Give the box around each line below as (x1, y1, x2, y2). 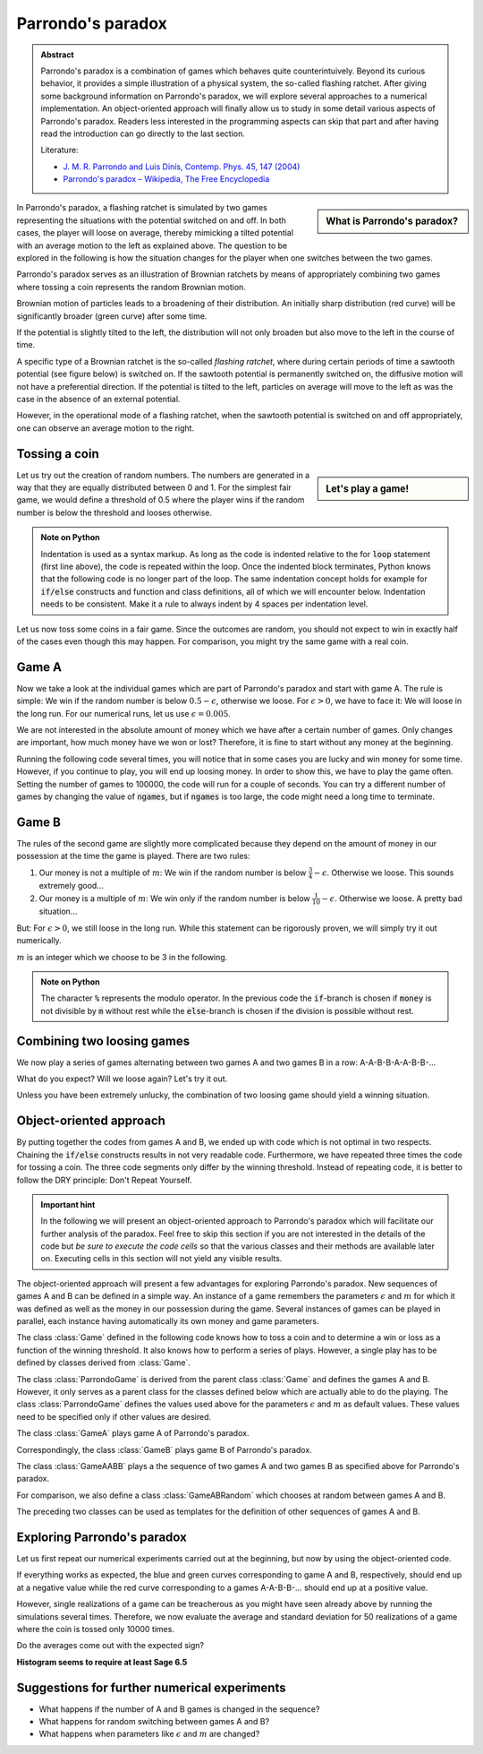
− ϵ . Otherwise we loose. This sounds (313, 867, 454, 878)
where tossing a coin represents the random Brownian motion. (16, 281, 246, 292)
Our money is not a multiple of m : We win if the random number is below (38, 867, 307, 878)
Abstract (40, 49, 75, 60)
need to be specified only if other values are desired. (16, 1411, 212, 1422)
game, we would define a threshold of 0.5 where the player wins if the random (16, 494, 305, 505)
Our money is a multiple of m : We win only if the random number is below (38, 892, 310, 904)
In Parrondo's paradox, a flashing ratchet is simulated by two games (16, 202, 267, 213)
